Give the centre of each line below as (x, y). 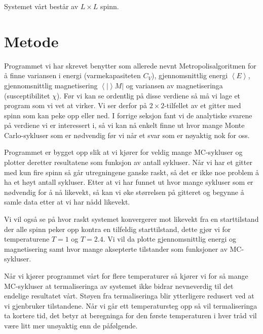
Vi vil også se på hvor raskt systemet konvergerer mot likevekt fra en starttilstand (131, 219)
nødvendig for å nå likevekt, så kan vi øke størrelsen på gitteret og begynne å (124, 192)
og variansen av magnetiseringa (174, 85)
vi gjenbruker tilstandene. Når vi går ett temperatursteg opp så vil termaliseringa (131, 305)
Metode (31, 41)
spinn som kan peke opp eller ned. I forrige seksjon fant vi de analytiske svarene (128, 115)
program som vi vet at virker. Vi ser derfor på (76, 105)
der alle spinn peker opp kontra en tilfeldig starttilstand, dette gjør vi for (118, 229)
